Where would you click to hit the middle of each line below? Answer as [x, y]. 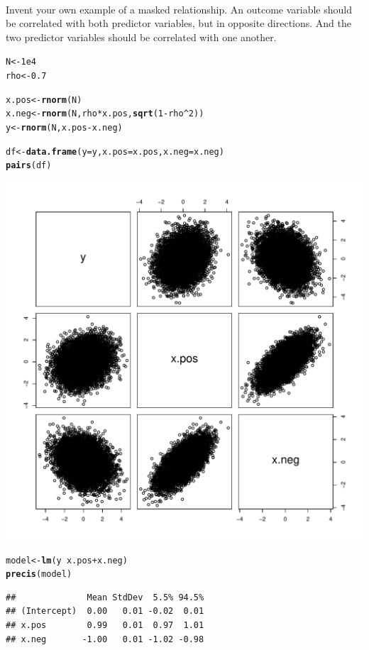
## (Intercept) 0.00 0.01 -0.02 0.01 [105, 611]
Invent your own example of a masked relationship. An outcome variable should [179, 9]
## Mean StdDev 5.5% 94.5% [105, 597]
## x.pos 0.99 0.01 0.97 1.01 [105, 626]
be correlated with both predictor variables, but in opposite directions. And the [179, 23]
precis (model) [39, 574]
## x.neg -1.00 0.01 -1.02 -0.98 [105, 639]
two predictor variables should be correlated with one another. [141, 37]
